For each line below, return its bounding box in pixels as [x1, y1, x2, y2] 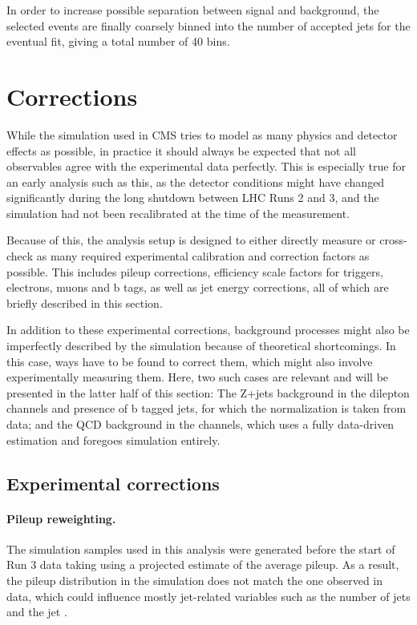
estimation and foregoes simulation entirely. [6, 431, 221, 448]
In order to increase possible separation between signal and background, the [6, 2, 379, 18]
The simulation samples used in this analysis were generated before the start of [6, 540, 395, 557]
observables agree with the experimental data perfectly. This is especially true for [6, 158, 406, 175]
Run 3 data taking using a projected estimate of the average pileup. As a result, [6, 556, 399, 573]
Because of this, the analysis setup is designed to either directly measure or [6, 232, 376, 248]
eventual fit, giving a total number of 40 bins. [6, 33, 230, 50]
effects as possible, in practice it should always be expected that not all [6, 142, 357, 159]
